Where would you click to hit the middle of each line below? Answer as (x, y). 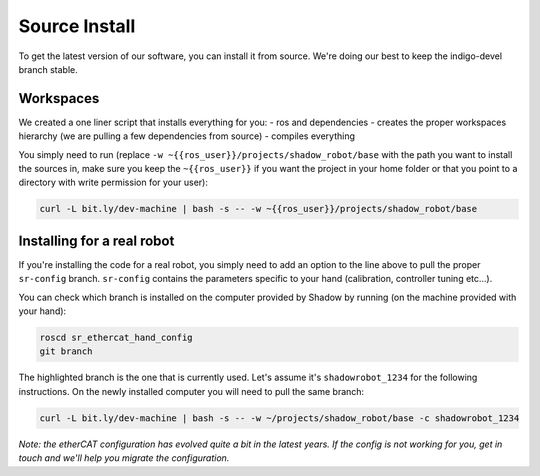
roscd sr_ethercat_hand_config (116, 338)
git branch (66, 351)
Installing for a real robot (96, 240)
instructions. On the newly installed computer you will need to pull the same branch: (191, 391)
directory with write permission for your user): (113, 182)
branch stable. (48, 69)
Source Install (77, 26)
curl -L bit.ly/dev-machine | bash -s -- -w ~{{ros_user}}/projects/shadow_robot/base (258, 209)
